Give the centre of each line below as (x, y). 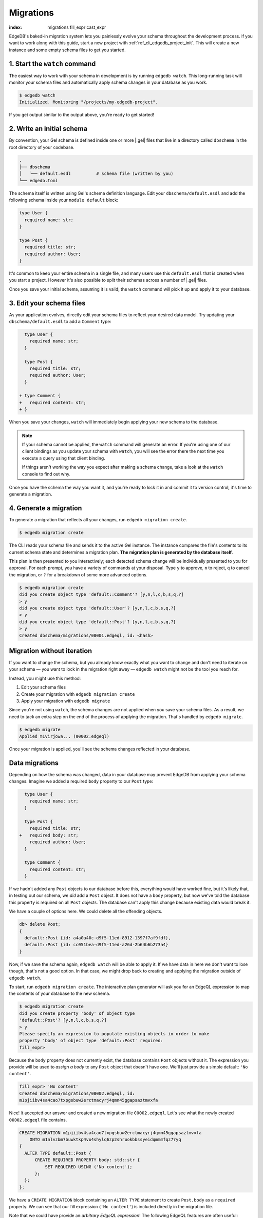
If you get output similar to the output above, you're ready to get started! (82, 115)
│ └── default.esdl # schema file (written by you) (96, 174)
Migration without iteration (50, 651)
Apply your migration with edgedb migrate (66, 701)
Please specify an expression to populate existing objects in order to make (114, 1034)
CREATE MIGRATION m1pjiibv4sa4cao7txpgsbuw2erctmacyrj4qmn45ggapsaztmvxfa (111, 1132)
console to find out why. (46, 474)
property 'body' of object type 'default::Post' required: (91, 1041)
